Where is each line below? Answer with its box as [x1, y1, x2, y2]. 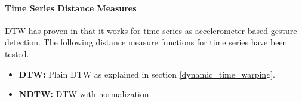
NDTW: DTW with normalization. [19, 88, 152, 100]
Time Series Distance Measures [5, 1, 137, 14]
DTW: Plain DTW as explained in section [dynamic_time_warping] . [19, 67, 275, 80]
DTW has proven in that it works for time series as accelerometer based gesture [5, 24, 297, 36]
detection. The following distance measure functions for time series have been [5, 36, 288, 48]
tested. [5, 47, 29, 60]
